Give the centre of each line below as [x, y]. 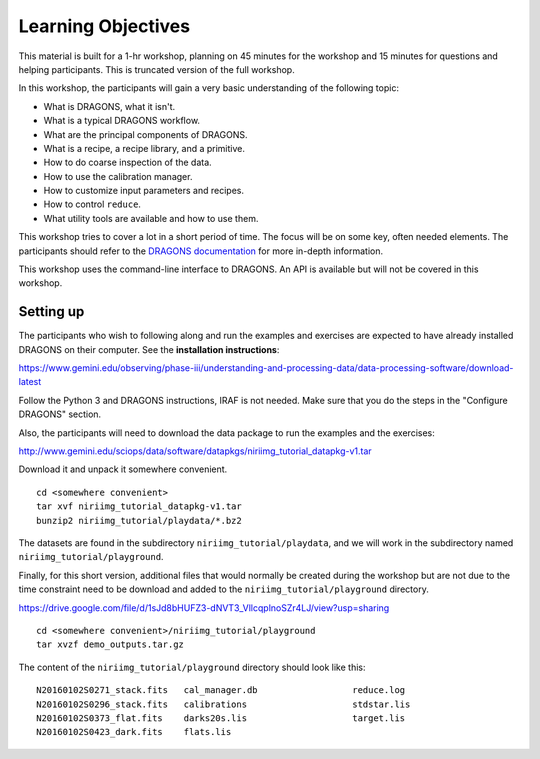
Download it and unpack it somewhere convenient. [123, 469]
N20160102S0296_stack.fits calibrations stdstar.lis [223, 704]
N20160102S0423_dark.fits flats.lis [134, 732]
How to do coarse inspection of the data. [127, 162]
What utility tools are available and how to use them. [151, 218]
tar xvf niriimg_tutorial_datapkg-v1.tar [139, 506]
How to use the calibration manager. [118, 176]
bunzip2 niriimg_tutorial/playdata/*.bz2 [139, 520]
